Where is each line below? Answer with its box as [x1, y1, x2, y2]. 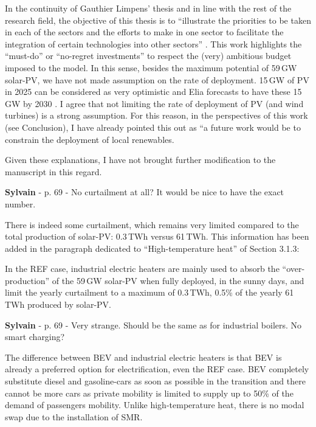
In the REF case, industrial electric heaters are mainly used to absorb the [5, 262, 280, 275]
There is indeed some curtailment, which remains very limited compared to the [5, 218, 299, 231]
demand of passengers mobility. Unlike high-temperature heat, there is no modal [5, 398, 304, 411]
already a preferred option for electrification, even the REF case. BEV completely [5, 363, 309, 375]
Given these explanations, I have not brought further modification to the [5, 153, 276, 166]
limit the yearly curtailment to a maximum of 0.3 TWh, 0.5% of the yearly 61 [5, 286, 294, 299]
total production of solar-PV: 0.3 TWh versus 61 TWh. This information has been [5, 230, 309, 243]
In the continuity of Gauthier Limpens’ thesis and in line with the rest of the [5, 2, 292, 14]
